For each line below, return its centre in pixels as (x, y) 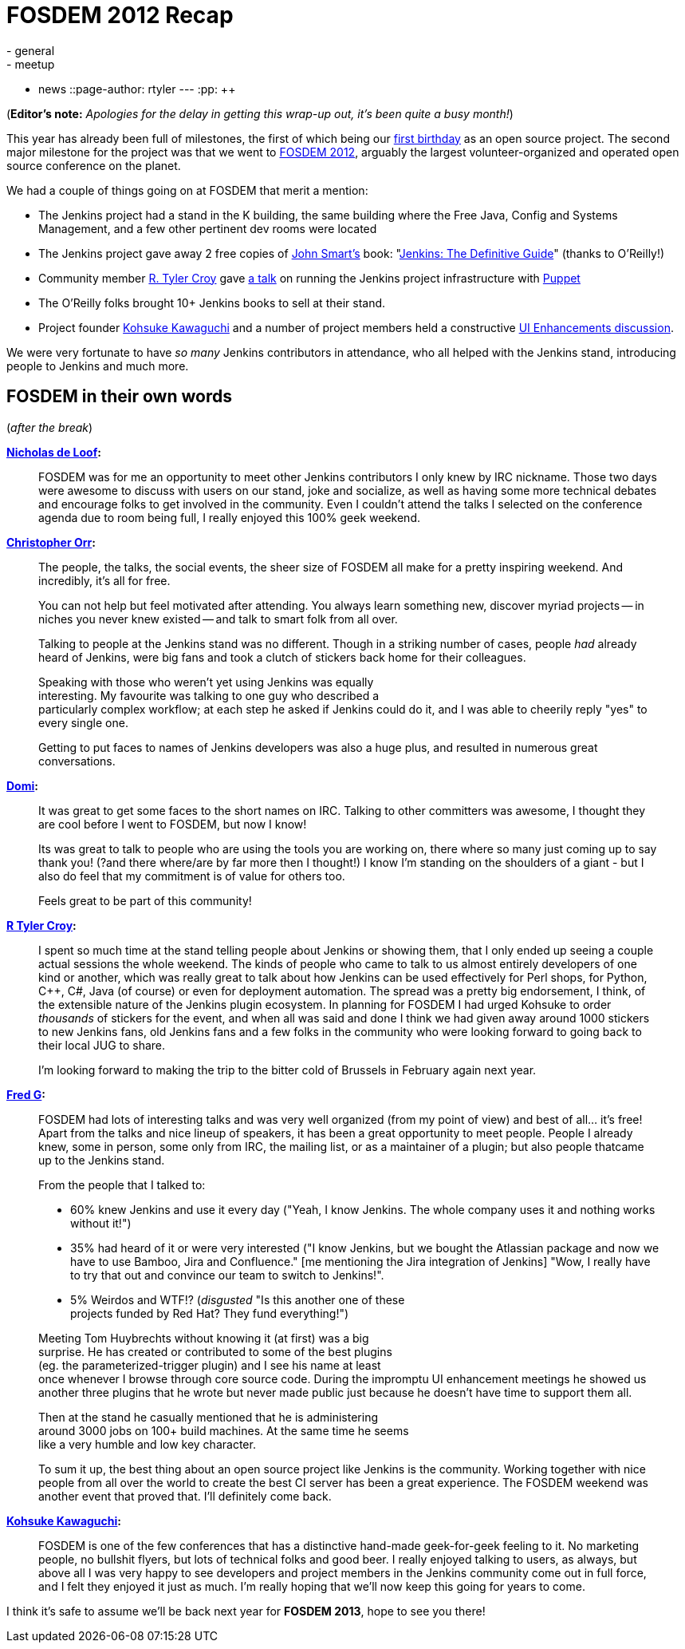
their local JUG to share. (102, 1045)
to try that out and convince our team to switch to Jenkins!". (227, 1275)
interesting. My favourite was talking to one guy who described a (209, 695)
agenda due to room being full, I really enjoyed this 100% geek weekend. (229, 517)
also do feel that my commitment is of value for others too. (192, 876)
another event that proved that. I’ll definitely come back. (185, 1496)
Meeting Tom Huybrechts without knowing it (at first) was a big (204, 1338)
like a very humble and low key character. (147, 1444)
